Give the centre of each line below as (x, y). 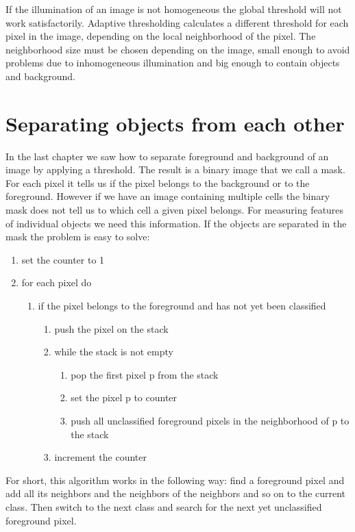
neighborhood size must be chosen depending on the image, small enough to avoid (178, 49)
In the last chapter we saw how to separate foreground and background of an (167, 156)
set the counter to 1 (63, 259)
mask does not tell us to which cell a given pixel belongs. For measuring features (175, 210)
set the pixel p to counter (124, 397)
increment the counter (101, 457)
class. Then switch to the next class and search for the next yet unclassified (164, 506)
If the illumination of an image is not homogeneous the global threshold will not (174, 9)
